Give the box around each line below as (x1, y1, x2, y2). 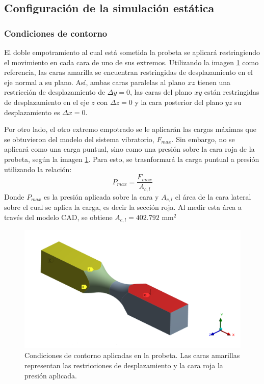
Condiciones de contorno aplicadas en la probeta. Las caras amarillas (24, 350, 240, 361)
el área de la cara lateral (175, 191, 251, 202)
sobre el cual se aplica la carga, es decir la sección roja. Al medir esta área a (4, 202, 242, 212)
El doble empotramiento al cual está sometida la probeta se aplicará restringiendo (4, 47, 260, 57)
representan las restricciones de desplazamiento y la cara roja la (24, 360, 223, 371)
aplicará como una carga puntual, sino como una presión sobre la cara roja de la (4, 144, 255, 154)
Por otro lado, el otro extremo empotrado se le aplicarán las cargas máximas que (4, 124, 257, 134)
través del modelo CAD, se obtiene (4, 211, 113, 222)
